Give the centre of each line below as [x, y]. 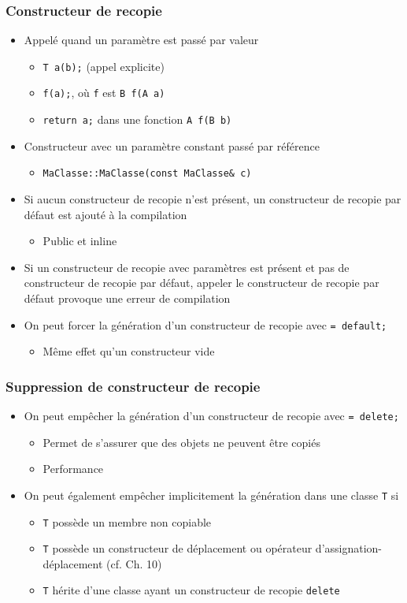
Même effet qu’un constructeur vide [129, 351]
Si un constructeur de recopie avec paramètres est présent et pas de [187, 267]
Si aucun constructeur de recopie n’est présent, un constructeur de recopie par [213, 199]
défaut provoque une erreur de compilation [127, 298]
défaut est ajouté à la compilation [105, 214]
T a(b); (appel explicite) [104, 66]
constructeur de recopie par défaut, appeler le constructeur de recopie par [202, 283]
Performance [73, 469]
